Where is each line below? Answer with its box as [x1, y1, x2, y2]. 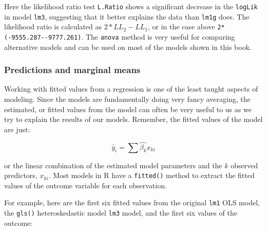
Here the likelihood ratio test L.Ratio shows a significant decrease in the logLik [4, 1, 258, 11]
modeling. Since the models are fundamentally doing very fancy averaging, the [4, 94, 251, 104]
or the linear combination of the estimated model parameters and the [4, 160, 222, 170]
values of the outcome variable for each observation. [4, 180, 167, 190]
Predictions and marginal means [4, 63, 141, 76]
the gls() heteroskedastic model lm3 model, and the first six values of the [4, 207, 237, 218]
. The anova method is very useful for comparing [81, 31, 235, 42]
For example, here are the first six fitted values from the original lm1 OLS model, [4, 197, 260, 208]
